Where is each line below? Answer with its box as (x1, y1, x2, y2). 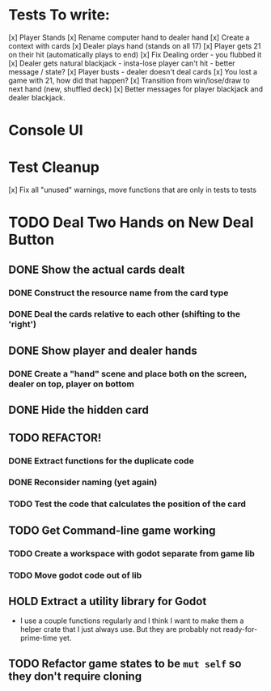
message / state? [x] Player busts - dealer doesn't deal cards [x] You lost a (8, 66, 257, 76)
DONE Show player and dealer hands (8, 343, 198, 357)
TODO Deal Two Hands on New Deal (8, 213, 254, 232)
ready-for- (222, 625, 258, 634)
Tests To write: (8, 6, 111, 24)
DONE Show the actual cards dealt (8, 262, 185, 276)
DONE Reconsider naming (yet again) (8, 476, 158, 488)
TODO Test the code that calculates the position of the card (8, 498, 247, 510)
